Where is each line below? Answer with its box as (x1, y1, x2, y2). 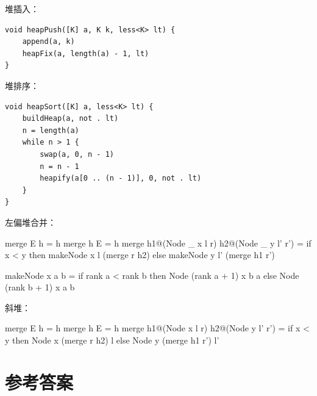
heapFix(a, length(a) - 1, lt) (22, 49, 149, 58)
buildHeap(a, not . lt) (22, 114, 119, 123)
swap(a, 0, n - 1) (40, 149, 114, 159)
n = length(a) (22, 126, 79, 135)
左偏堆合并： (5, 215, 56, 228)
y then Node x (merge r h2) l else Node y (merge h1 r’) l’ (5, 334, 219, 347)
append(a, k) (22, 37, 75, 46)
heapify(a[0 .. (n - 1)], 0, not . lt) (40, 174, 202, 183)
